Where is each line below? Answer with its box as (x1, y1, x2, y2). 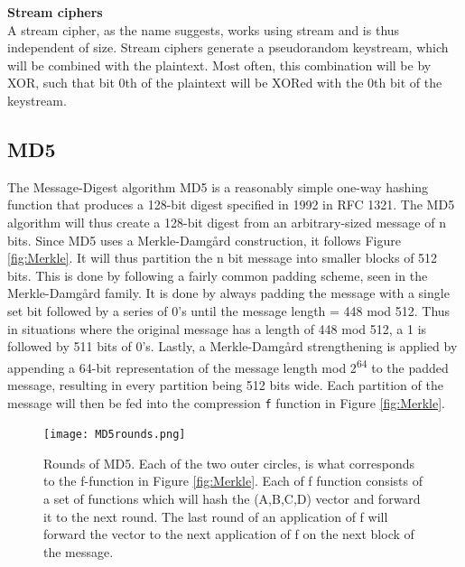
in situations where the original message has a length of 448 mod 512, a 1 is (7, 319, 427, 338)
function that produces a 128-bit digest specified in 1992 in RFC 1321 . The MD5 (7, 195, 455, 214)
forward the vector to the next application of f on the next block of (43, 525, 414, 544)
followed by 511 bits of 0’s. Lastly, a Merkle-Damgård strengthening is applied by (7, 337, 458, 356)
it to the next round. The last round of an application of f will (43, 507, 388, 525)
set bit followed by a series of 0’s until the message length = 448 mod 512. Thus (7, 301, 451, 320)
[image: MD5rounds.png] (43, 428, 186, 442)
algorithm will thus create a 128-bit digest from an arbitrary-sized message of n (7, 212, 446, 231)
